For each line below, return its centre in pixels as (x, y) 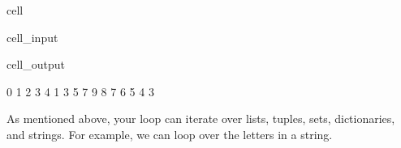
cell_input (32, 37)
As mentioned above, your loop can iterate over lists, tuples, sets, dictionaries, (201, 118)
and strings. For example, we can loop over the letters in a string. (170, 134)
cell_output (36, 64)
